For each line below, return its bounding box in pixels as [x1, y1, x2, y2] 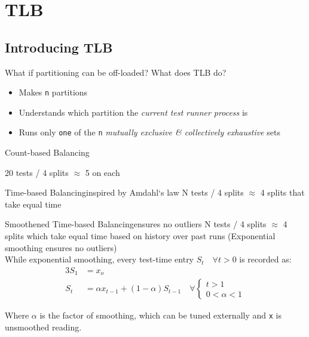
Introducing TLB [5, 38, 113, 56]
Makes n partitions [19, 86, 88, 98]
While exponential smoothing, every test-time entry [5, 253, 194, 265]
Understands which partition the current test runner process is [19, 106, 248, 118]
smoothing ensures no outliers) [5, 241, 117, 253]
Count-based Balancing [5, 146, 90, 159]
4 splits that [260, 186, 305, 199]
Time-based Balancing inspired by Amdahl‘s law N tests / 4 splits [5, 186, 244, 199]
